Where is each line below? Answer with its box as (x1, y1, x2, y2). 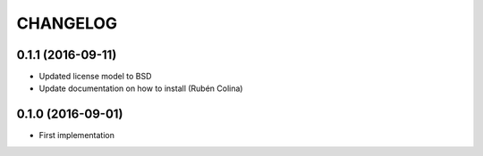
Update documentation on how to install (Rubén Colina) (38, 83, 243, 94)
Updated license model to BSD (38, 71, 152, 82)
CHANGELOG (16, 13, 118, 33)
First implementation (38, 130, 115, 141)
